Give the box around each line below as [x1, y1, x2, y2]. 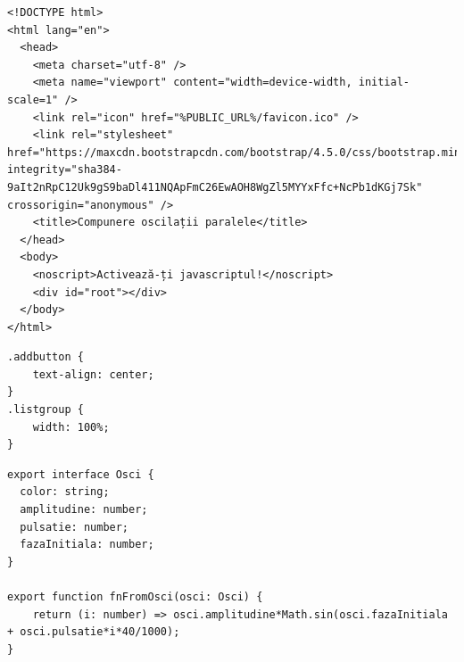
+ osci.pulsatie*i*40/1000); [7, 625, 180, 639]
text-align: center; [32, 368, 154, 381]
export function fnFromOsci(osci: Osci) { [7, 591, 263, 603]
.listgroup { [7, 403, 84, 417]
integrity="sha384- [7, 163, 122, 177]
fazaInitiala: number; [20, 538, 154, 551]
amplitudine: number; [20, 503, 148, 517]
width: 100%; [32, 420, 110, 434]
